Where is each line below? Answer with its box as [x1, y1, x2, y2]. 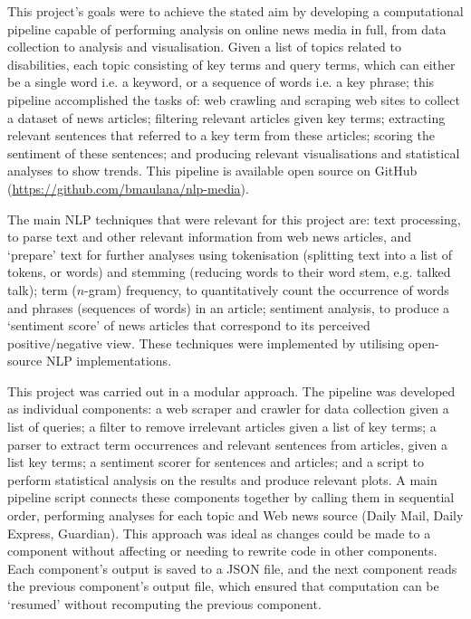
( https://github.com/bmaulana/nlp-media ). [7, 178, 249, 197]
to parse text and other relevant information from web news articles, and [7, 227, 412, 246]
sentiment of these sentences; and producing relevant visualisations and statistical [7, 143, 460, 162]
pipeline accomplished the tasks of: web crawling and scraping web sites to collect [7, 90, 460, 109]
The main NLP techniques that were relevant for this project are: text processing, [7, 209, 461, 228]
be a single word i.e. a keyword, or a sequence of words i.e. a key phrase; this [7, 72, 435, 91]
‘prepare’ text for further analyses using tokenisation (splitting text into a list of [7, 244, 453, 263]
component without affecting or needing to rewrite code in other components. [7, 541, 437, 560]
